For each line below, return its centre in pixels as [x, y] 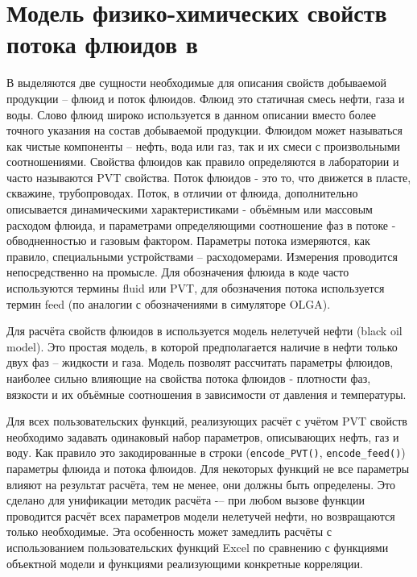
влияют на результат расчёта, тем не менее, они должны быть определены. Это [201, 484]
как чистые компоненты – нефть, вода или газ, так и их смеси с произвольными [204, 145]
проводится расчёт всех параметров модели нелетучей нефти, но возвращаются [201, 515]
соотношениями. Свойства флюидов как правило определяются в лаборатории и [203, 162]
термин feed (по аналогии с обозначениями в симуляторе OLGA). [169, 303]
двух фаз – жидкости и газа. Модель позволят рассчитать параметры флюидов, [200, 362]
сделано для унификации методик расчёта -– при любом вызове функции [186, 500]
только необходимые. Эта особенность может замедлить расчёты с [169, 531]
